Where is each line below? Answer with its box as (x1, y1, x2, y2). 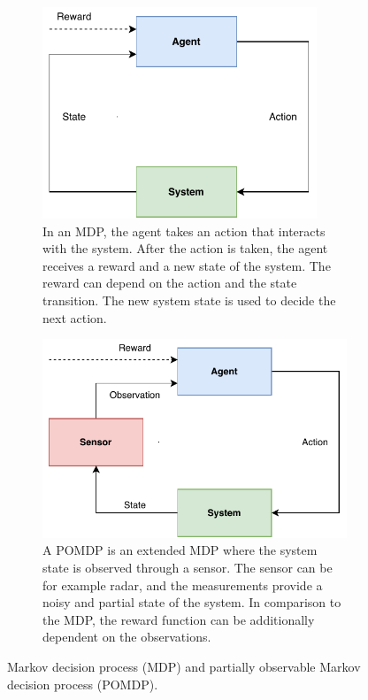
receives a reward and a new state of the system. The (42, 256, 331, 274)
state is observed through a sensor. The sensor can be (42, 558, 333, 577)
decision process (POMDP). (7, 674, 158, 693)
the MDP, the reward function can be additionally (42, 610, 315, 628)
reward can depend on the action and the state (42, 273, 297, 292)
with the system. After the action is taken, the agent (42, 239, 328, 258)
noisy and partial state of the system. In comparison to (42, 593, 341, 612)
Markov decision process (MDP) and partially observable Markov (7, 658, 361, 676)
